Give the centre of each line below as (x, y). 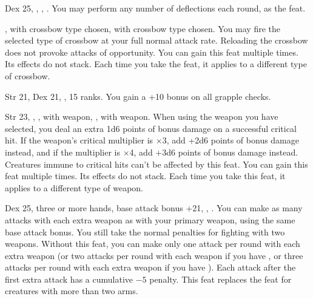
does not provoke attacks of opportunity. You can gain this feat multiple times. (152, 52)
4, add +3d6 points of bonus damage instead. (214, 152)
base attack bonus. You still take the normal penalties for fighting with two (145, 232)
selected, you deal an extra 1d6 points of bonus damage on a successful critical (151, 128)
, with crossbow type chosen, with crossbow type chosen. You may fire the (143, 28)
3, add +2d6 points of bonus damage (231, 140)
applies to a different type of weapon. (74, 187)
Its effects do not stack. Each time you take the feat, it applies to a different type (156, 64)
